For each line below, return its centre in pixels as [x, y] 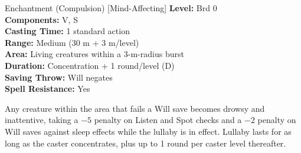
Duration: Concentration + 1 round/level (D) [90, 65]
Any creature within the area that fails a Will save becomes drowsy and [135, 108]
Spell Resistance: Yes [48, 89]
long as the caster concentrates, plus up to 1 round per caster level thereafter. [145, 143]
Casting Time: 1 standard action [67, 31]
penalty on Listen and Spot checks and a [168, 120]
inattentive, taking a [42, 120]
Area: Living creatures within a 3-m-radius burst [94, 54]
